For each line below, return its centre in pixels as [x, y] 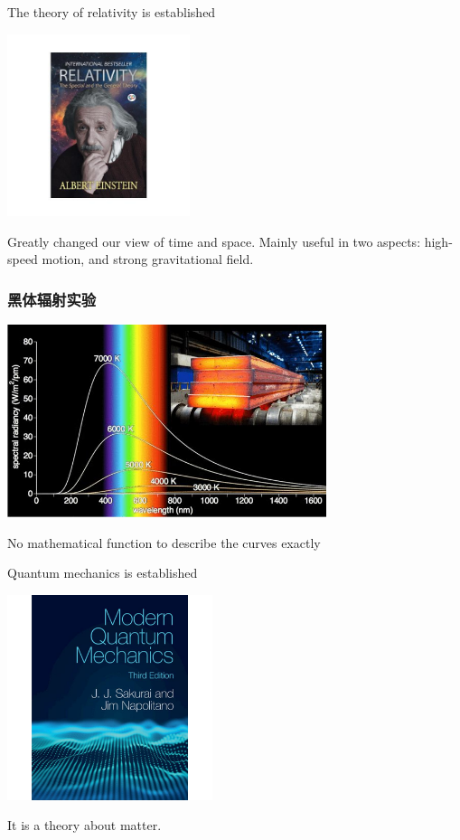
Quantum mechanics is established [103, 573]
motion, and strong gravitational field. [148, 259]
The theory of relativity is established [112, 12]
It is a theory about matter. [84, 825]
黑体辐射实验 [52, 299]
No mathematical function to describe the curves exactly [164, 542]
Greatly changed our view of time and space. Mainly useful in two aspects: [214, 241]
